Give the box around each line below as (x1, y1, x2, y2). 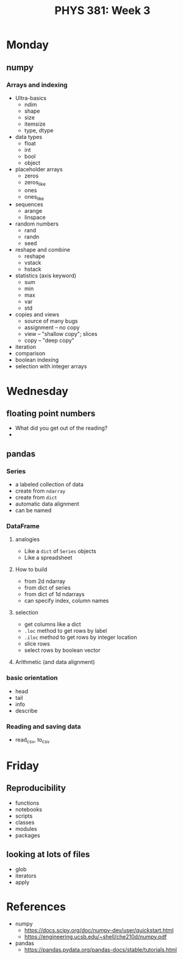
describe (15, 707, 38, 714)
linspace (24, 214, 46, 221)
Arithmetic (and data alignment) (15, 658, 95, 666)
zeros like (24, 178, 46, 187)
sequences (15, 201, 44, 208)
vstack (24, 259, 41, 266)
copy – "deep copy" (24, 337, 74, 344)
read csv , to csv (15, 736, 50, 744)
